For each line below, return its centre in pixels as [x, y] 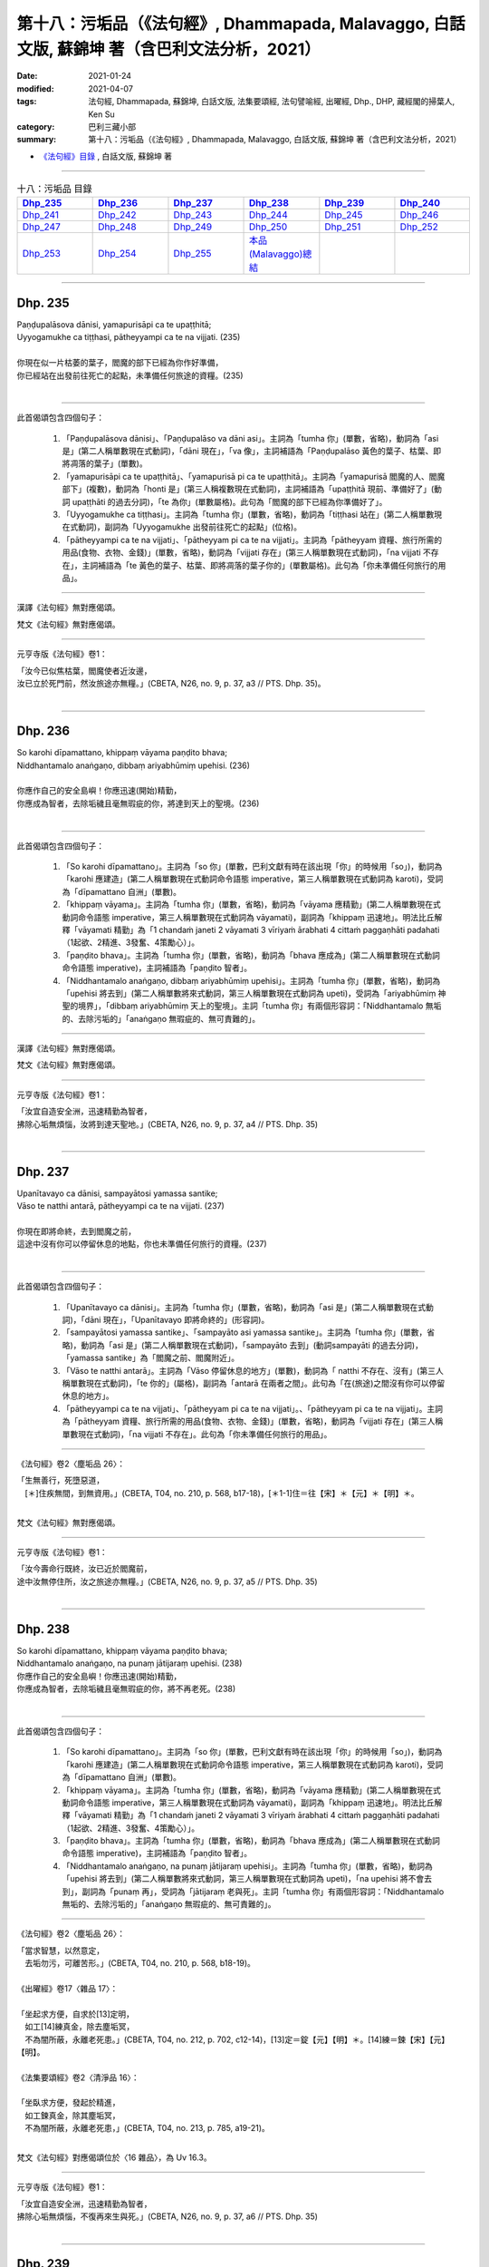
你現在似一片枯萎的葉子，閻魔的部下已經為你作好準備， [120, 363]
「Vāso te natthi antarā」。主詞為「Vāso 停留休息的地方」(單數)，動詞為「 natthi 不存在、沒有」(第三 [249, 1370]
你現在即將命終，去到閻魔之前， [76, 1231]
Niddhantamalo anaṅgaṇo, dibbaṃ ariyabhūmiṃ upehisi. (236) [134, 765]
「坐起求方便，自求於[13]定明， [76, 2014]
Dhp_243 [193, 215]
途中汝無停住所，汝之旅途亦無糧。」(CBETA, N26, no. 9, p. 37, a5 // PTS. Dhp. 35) [167, 1581]
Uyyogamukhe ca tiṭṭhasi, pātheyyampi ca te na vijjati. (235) [129, 337]
